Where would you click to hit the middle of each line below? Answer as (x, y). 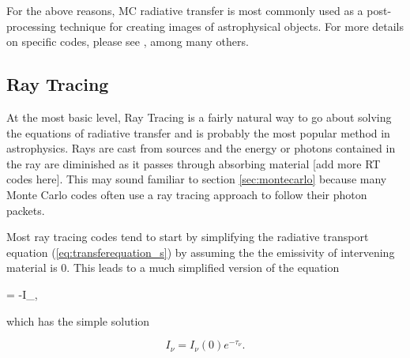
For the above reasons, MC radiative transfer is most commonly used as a (185, 10)
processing (31, 26)
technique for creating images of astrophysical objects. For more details (232, 26)
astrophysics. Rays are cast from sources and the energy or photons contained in (201, 148)
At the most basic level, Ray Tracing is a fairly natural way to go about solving (199, 117)
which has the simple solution (78, 320)
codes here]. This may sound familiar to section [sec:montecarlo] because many (197, 179)
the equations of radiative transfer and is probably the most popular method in (198, 132)
